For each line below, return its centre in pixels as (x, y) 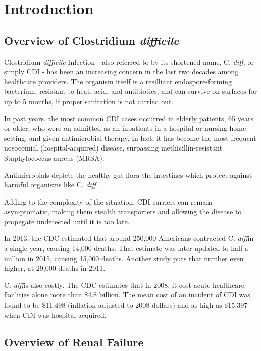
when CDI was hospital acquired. (55, 314)
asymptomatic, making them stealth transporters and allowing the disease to (123, 211)
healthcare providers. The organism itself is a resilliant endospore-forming (118, 81)
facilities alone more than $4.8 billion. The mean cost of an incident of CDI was (127, 295)
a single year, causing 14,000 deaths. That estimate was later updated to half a (126, 248)
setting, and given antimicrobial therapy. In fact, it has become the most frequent (130, 138)
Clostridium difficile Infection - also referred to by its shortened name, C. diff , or (129, 61)
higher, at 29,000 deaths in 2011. (55, 268)
